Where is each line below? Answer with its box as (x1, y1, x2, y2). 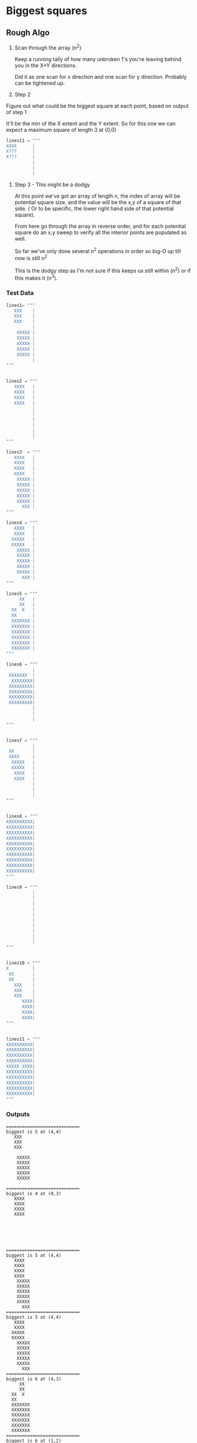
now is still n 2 (14, 254, 47, 262)
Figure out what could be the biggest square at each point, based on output (6, 102, 189, 109)
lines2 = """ (6, 378, 38, 384)
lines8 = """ (6, 813, 38, 819)
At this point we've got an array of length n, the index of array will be (14, 192, 181, 200)
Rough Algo (6, 28, 50, 38)
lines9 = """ (6, 884, 38, 890)
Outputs (6, 1110, 30, 1119)
